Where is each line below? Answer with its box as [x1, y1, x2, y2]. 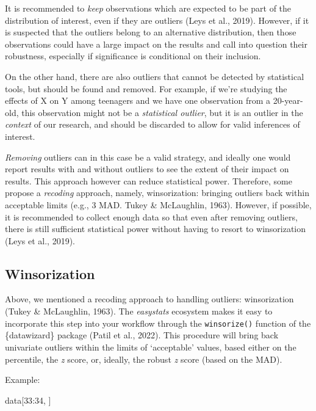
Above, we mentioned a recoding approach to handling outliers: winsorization [5, 293, 294, 305]
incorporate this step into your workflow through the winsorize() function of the [5, 316, 311, 329]
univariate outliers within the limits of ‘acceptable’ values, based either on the [5, 340, 296, 353]
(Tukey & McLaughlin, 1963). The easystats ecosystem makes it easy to [5, 305, 273, 318]
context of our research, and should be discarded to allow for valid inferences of [5, 118, 300, 131]
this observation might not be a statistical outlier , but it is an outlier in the [21, 106, 303, 118]
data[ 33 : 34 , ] [5, 393, 51, 406]
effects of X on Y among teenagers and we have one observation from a [5, 94, 271, 107]
